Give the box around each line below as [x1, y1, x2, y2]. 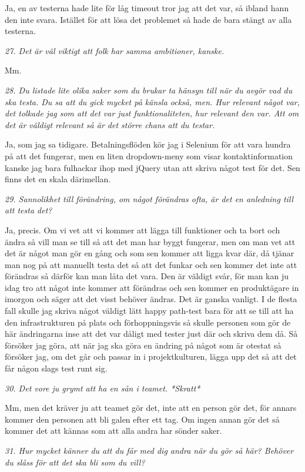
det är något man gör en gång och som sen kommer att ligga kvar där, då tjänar [5, 247, 294, 259]
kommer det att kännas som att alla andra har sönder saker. [5, 424, 222, 437]
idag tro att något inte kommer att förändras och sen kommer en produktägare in [5, 281, 299, 293]
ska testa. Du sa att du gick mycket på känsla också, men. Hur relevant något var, [5, 95, 300, 108]
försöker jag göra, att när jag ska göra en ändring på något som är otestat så [5, 339, 281, 351]
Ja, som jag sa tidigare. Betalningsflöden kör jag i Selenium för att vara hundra [5, 138, 291, 150]
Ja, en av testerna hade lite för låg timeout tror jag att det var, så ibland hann [5, 2, 289, 14]
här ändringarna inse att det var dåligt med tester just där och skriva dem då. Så [5, 327, 298, 340]
